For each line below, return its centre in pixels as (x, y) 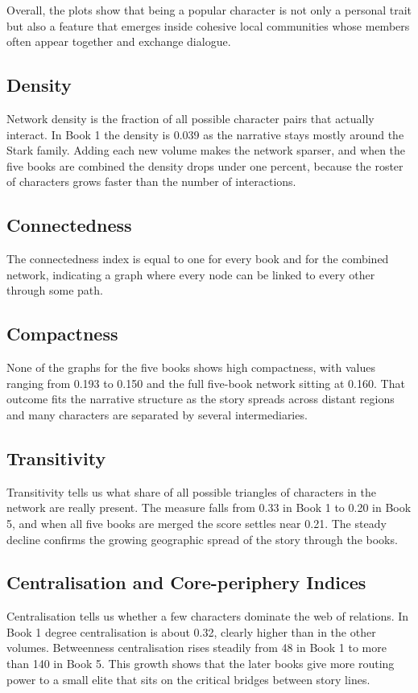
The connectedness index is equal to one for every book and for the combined (198, 259)
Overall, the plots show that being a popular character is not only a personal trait (209, 10)
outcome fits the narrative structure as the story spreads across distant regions (201, 399)
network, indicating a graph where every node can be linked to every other (191, 274)
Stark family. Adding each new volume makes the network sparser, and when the (206, 150)
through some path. (55, 290)
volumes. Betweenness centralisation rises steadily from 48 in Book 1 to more (197, 648)
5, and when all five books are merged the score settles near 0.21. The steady (197, 523)
